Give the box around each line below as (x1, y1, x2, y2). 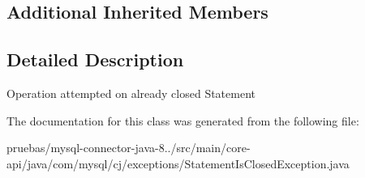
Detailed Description (6, 47, 184, 72)
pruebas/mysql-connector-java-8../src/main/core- (6, 139, 251, 156)
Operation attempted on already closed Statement (6, 84, 255, 101)
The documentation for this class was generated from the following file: (6, 112, 359, 129)
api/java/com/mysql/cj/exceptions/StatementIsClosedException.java (6, 155, 350, 172)
